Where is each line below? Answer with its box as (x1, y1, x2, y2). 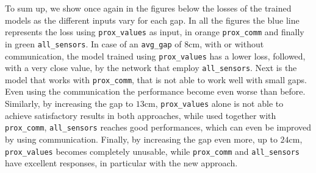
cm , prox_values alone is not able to (144, 97, 284, 110)
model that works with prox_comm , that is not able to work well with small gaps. (5, 73, 307, 86)
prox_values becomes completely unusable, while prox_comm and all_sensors (5, 144, 300, 157)
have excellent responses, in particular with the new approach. (5, 157, 238, 169)
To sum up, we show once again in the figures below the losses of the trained (5, 2, 292, 14)
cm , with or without (189, 37, 264, 50)
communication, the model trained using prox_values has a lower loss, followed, (5, 49, 306, 62)
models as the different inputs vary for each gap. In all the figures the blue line (5, 13, 300, 26)
